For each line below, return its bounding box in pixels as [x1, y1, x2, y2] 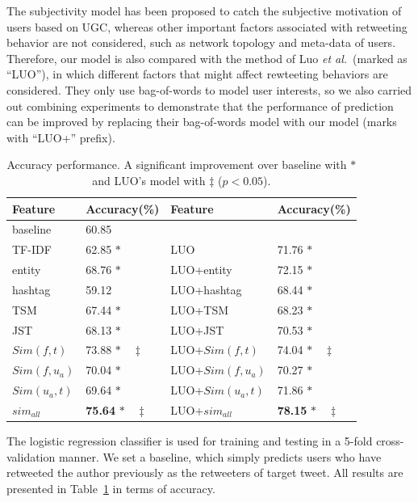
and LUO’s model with [92, 171, 206, 188]
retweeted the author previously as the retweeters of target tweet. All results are [6, 464, 403, 481]
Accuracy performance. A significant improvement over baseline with [6, 156, 347, 173]
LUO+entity [170, 261, 232, 278]
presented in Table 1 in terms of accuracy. [6, 479, 215, 496]
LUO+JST [170, 321, 224, 338]
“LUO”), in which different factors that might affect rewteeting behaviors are [6, 65, 388, 82]
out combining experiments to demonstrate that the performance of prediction [6, 97, 394, 114]
